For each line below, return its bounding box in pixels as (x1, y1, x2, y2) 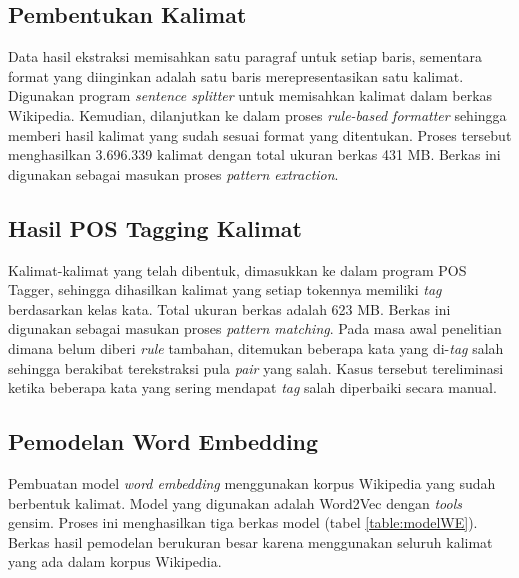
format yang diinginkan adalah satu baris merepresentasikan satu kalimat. (8, 65, 464, 86)
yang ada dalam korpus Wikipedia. (8, 551, 222, 572)
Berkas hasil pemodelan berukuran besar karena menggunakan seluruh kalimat (8, 531, 493, 552)
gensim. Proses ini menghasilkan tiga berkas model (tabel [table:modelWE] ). (8, 512, 478, 533)
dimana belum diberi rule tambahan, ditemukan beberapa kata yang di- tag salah (8, 337, 504, 358)
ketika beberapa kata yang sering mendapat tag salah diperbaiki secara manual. (8, 377, 497, 398)
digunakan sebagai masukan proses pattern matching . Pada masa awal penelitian (8, 318, 502, 339)
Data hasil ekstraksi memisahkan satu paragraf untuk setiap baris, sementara (8, 46, 482, 67)
